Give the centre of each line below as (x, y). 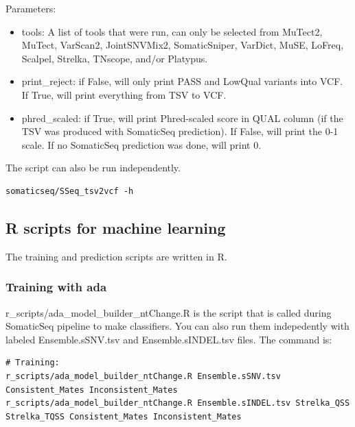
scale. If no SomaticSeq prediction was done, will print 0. (141, 144)
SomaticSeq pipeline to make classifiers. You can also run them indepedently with (177, 326)
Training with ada (56, 287)
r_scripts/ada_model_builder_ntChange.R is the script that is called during (169, 312)
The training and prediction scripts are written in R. (116, 256)
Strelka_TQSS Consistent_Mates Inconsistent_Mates (124, 416)
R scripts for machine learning (116, 227)
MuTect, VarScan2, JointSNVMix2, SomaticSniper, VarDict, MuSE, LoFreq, (183, 45)
